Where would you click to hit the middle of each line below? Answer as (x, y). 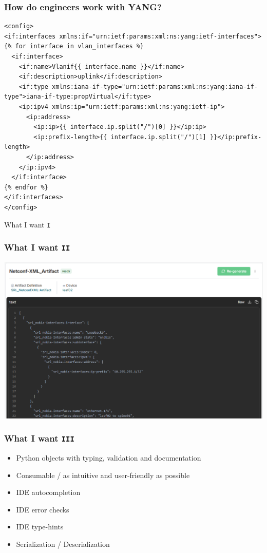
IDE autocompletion (48, 492)
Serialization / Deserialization (63, 544)
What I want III (39, 438)
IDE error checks (43, 509)
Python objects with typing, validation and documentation (109, 457)
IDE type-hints (40, 527)
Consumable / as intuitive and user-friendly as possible (103, 475)
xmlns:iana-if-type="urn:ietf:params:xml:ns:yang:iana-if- (155, 87)
